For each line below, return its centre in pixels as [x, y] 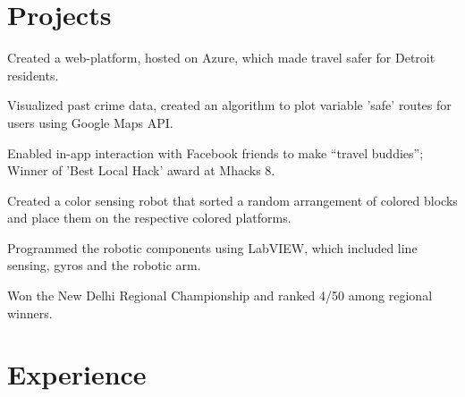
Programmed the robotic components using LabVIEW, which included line [212, 247]
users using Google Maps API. [90, 122]
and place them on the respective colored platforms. [149, 218]
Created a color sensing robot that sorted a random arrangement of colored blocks [232, 200]
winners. [30, 313]
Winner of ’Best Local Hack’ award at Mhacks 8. [141, 170]
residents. [33, 75]
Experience [77, 374]
